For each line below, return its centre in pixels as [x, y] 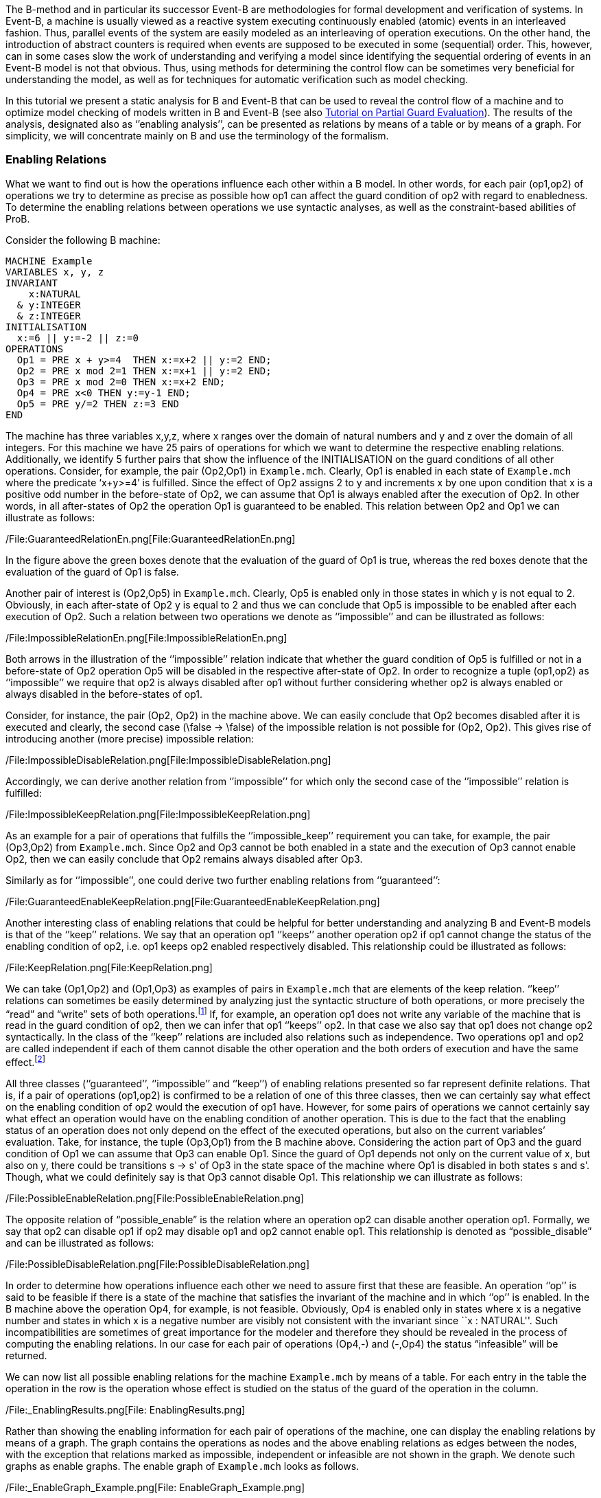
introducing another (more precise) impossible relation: [130, 738]
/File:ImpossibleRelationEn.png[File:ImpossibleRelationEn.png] [146, 637]
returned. [26, 1356]
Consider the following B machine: [83, 240]
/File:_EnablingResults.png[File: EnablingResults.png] [126, 1410]
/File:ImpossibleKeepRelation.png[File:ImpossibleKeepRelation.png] [158, 814]
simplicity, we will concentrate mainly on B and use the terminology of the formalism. [197, 136]
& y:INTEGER [49, 305]
